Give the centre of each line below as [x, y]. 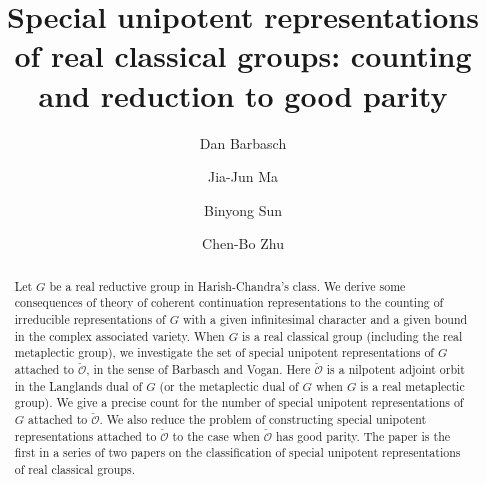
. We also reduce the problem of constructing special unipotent [263, 418]
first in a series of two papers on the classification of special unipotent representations [237, 452]
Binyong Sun [243, 209]
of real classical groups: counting [243, 55]
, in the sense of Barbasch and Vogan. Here [198, 368]
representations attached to [85, 435]
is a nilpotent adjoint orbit [395, 368]
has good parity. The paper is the [363, 435]
